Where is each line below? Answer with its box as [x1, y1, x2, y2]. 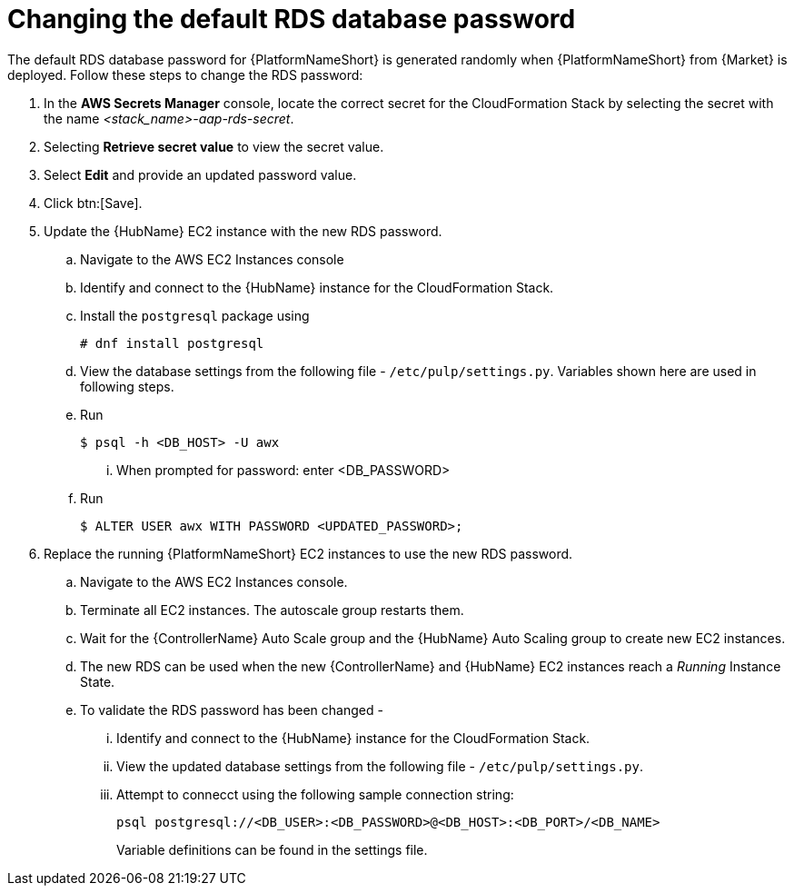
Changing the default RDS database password [7, 4, 576, 35]
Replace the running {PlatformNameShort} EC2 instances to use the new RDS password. [44, 545, 573, 561]
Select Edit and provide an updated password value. [44, 166, 357, 183]
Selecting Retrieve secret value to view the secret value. [44, 138, 384, 154]
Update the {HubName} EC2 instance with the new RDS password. [44, 223, 442, 239]
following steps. [80, 378, 174, 394]
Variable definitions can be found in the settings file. [116, 841, 428, 858]
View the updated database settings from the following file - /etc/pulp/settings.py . [116, 758, 644, 774]
